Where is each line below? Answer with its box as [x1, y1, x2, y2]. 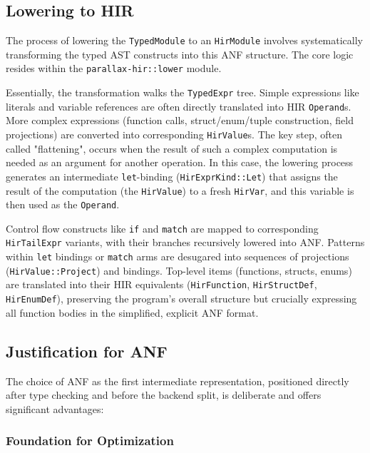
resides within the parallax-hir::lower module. [6, 61, 222, 76]
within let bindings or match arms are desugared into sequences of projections [6, 249, 349, 264]
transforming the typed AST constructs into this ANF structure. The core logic [6, 46, 354, 61]
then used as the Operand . [6, 197, 120, 212]
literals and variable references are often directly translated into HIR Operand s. [6, 98, 351, 113]
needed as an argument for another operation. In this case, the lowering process [6, 155, 354, 170]
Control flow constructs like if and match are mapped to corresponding [6, 220, 319, 235]
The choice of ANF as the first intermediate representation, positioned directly [6, 373, 349, 388]
